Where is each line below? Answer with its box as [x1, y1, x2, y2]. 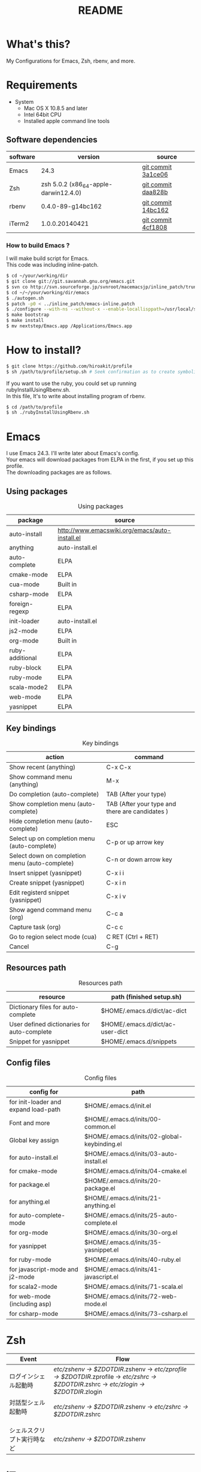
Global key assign [9, 1136, 59, 1144]
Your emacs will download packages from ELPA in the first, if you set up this [6, 456, 194, 463]
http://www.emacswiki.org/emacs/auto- [57, 526, 172, 535]
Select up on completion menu [9, 834, 95, 843]
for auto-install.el [9, 1153, 59, 1162]
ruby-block [9, 664, 42, 672]
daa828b [142, 188, 168, 196]
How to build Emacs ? [6, 241, 70, 249]
